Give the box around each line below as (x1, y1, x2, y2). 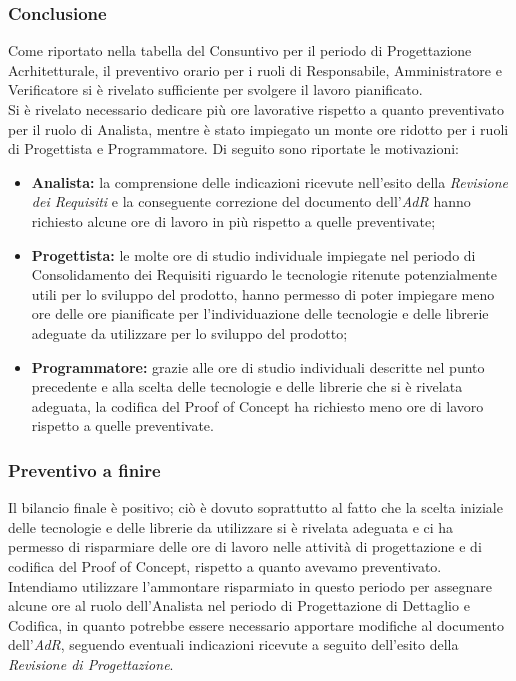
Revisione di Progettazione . (8, 653, 174, 674)
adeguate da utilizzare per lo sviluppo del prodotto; (31, 322, 348, 343)
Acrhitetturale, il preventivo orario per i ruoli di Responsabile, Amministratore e (8, 59, 502, 80)
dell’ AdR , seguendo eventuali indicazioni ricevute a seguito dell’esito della (8, 634, 459, 655)
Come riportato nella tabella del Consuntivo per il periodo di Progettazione (8, 40, 472, 61)
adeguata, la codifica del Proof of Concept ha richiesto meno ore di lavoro (31, 395, 484, 416)
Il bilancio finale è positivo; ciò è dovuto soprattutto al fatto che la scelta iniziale (8, 497, 503, 518)
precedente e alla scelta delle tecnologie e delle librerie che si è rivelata (31, 376, 463, 397)
